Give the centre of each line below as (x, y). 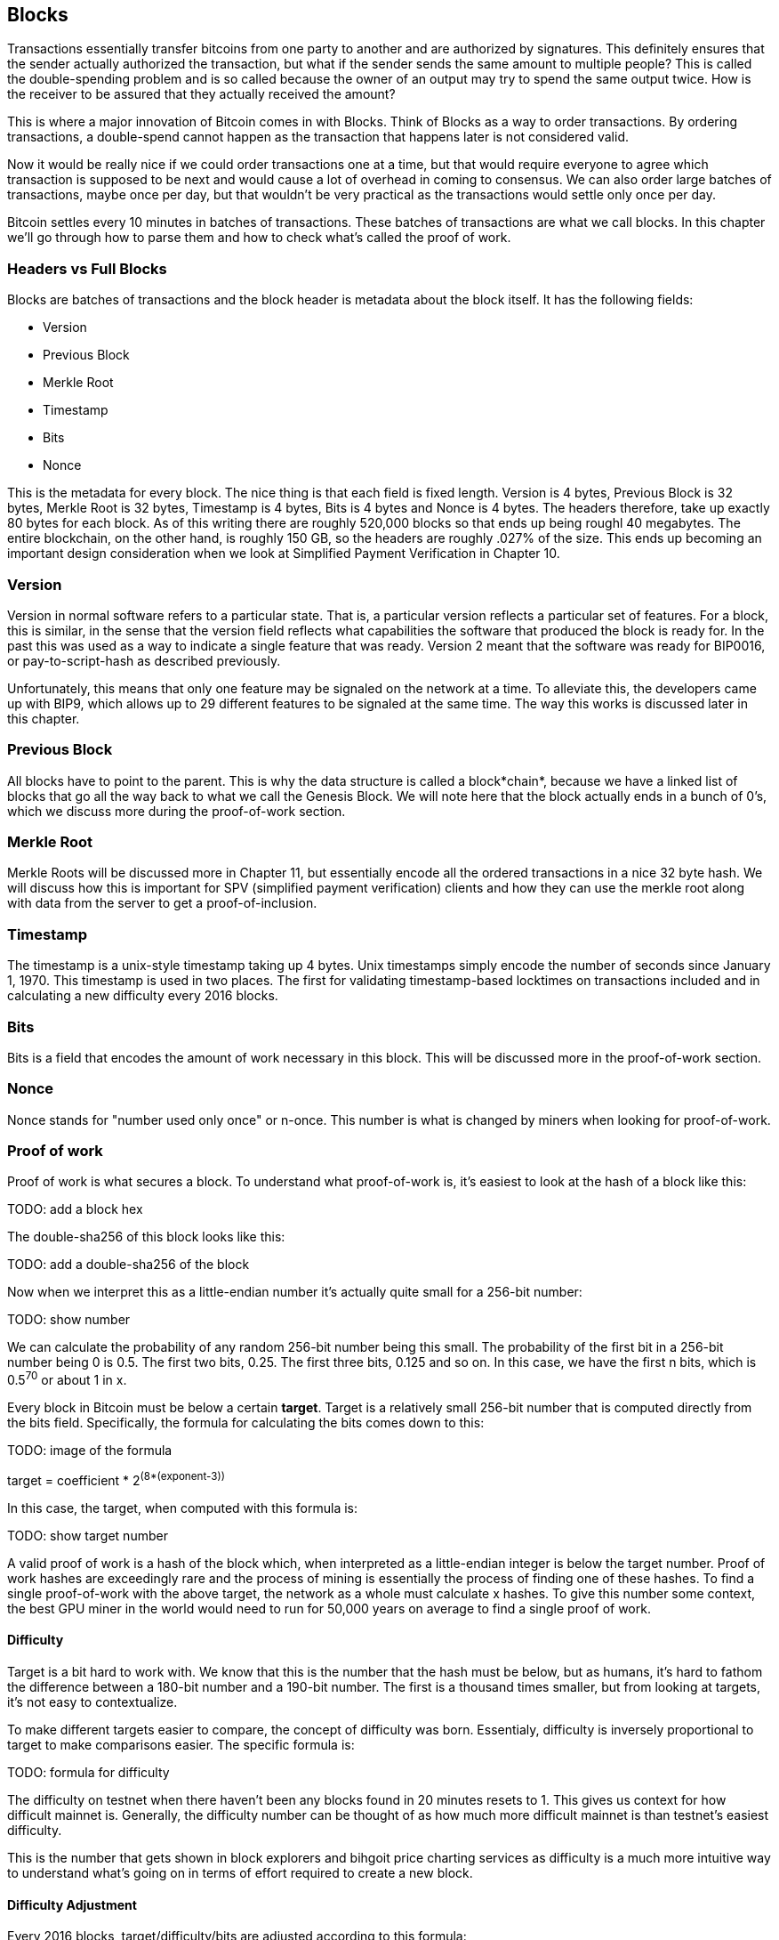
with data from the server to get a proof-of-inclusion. (162, 903)
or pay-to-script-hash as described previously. (144, 660)
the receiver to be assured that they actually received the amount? (201, 94)
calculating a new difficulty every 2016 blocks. (143, 996)
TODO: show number (69, 1320)
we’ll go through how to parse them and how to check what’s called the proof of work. (259, 238)
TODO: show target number (88, 1535)
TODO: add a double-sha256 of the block (128, 1265)
